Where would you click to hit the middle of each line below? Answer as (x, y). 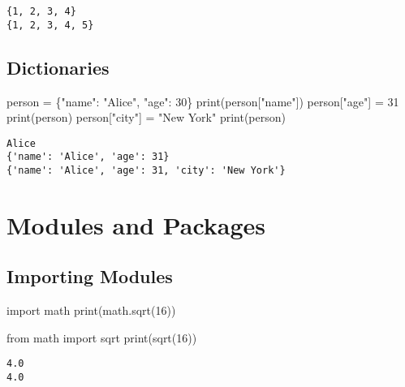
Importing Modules (90, 276)
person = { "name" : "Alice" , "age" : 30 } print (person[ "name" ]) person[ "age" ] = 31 (203, 101)
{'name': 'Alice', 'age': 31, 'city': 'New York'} (146, 171)
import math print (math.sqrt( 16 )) (91, 310)
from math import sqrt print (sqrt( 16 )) (102, 337)
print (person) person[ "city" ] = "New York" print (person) (146, 117)
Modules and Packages (136, 224)
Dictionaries (58, 67)
